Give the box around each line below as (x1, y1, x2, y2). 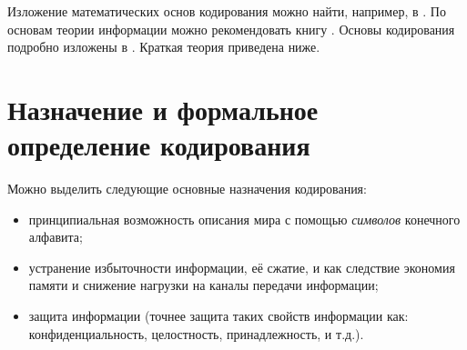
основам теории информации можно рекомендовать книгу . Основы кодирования (7, 19, 455, 38)
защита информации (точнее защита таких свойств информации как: (28, 306, 409, 325)
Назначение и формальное (7, 90, 319, 127)
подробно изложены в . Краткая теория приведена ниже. (7, 37, 320, 56)
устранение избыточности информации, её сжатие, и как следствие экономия (28, 257, 455, 276)
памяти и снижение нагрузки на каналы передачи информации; (28, 275, 379, 295)
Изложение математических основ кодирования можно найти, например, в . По (7, 2, 446, 20)
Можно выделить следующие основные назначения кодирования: (7, 179, 367, 198)
